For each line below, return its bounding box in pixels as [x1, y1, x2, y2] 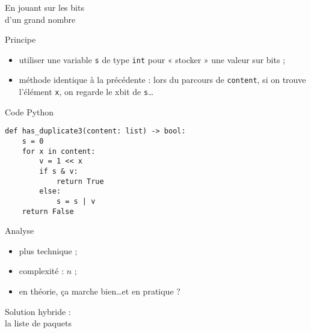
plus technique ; [19, 244, 78, 257]
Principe [5, 33, 36, 46]
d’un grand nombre [5, 13, 76, 25]
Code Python [5, 105, 54, 118]
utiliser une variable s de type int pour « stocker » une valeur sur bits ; [19, 53, 286, 66]
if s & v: [39, 166, 78, 176]
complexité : [19, 264, 64, 277]
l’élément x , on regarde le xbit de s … [19, 85, 154, 98]
